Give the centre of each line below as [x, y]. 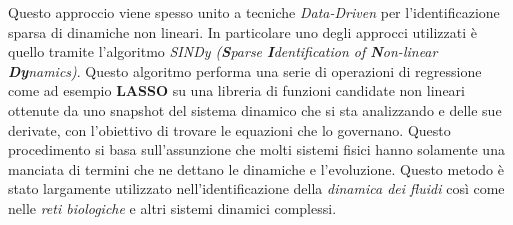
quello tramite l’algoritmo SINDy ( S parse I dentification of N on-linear [223, 51]
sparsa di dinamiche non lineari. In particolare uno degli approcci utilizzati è [242, 31]
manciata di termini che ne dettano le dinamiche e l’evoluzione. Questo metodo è [256, 168]
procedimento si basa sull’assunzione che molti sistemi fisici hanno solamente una [256, 149]
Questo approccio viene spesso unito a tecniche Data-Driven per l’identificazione [254, 12]
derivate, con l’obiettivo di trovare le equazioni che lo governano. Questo [229, 129]
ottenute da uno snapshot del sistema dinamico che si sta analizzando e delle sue [255, 109]
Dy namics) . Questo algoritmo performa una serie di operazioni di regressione [245, 70]
